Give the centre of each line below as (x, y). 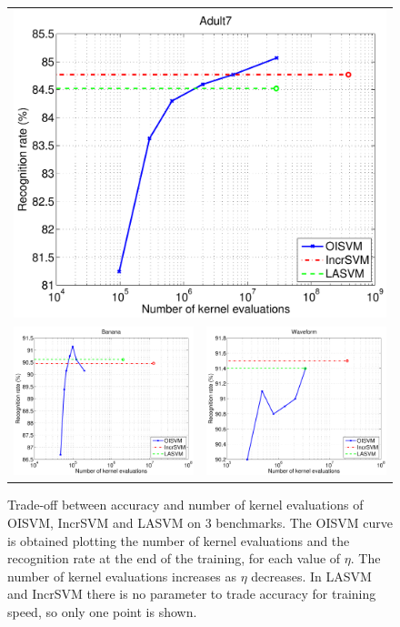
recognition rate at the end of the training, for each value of (174, 558)
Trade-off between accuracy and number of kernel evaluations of (185, 505)
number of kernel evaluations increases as (122, 576)
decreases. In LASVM (311, 576)
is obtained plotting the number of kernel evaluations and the (179, 540)
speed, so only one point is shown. (102, 611)
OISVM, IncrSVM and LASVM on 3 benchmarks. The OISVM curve (200, 522)
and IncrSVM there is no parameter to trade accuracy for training (192, 594)
